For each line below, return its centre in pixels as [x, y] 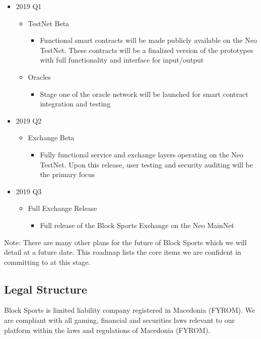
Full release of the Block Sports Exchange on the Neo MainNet [137, 225]
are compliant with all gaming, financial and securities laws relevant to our [119, 320]
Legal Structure [46, 289]
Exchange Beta [51, 137]
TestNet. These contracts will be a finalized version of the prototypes [147, 50]
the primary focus [68, 174]
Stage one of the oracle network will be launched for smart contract [144, 94]
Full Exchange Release [62, 208]
